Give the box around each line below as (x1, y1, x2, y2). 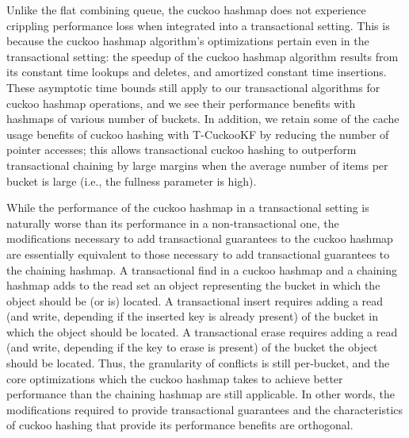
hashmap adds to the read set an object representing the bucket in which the (6, 277, 380, 294)
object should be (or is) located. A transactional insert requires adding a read (6, 292, 384, 309)
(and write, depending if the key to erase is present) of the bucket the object (6, 339, 378, 355)
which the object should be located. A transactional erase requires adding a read (6, 323, 398, 340)
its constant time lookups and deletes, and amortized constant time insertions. (6, 63, 387, 80)
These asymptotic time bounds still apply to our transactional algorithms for (6, 79, 380, 95)
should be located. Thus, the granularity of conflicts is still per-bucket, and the (6, 355, 390, 371)
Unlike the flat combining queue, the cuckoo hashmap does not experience (6, 2, 366, 17)
